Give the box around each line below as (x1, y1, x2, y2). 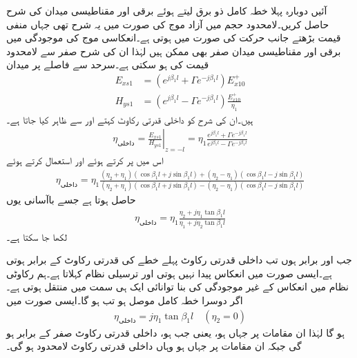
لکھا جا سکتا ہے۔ (6, 229, 67, 243)
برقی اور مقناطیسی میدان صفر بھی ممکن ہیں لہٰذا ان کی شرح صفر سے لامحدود (6, 43, 341, 58)
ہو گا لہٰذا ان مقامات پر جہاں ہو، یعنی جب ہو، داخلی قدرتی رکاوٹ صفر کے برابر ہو (6, 325, 345, 339)
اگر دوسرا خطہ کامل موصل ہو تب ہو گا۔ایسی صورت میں (6, 292, 243, 307)
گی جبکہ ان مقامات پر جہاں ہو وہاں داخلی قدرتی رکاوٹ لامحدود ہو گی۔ (6, 339, 302, 353)
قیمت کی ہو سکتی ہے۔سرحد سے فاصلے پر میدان (6, 57, 209, 72)
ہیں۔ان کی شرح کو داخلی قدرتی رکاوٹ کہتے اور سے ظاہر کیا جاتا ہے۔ (6, 112, 253, 126)
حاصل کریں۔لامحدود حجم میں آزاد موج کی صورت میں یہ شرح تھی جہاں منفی (6, 17, 329, 31)
